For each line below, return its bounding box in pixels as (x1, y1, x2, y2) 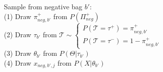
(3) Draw (4, 48, 32, 58)
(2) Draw (4, 29, 32, 40)
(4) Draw (4, 57, 32, 68)
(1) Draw (4, 11, 32, 21)
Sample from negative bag (4, 1, 83, 11)
